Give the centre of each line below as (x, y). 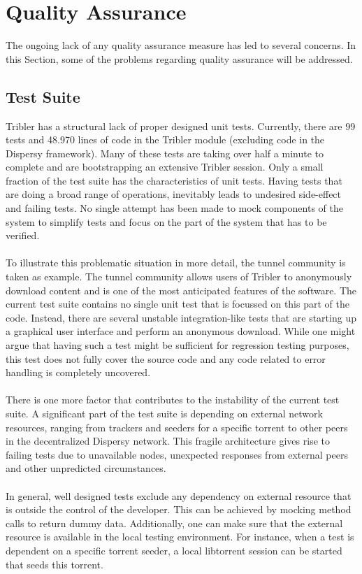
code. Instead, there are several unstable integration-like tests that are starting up (181, 317)
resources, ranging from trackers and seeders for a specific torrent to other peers (177, 427)
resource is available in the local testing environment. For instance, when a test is (180, 537)
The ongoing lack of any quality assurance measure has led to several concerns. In (181, 45)
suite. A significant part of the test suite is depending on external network (164, 413)
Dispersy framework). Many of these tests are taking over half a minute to (165, 153)
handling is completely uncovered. (78, 372)
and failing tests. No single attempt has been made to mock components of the (174, 208)
